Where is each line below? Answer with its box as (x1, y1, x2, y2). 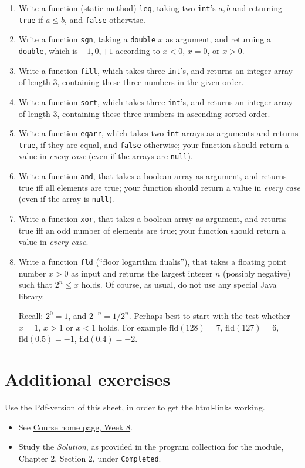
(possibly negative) (222, 267, 291, 279)
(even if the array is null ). (18, 193, 114, 205)
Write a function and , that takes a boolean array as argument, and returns (18, 170, 287, 182)
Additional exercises (5, 367, 171, 391)
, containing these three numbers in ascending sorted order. (57, 107, 270, 119)
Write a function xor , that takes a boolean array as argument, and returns (18, 213, 287, 224)
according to (116, 44, 160, 56)
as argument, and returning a (165, 33, 271, 45)
